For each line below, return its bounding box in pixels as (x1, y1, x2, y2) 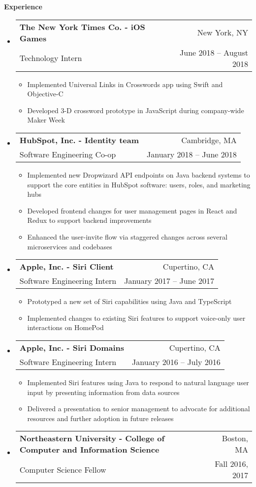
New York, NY (197, 27, 248, 38)
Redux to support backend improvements (27, 215, 152, 225)
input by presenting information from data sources (27, 387, 180, 397)
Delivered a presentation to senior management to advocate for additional (27, 403, 250, 414)
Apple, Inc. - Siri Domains (19, 341, 125, 353)
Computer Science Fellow (19, 463, 106, 475)
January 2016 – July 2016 (132, 356, 221, 367)
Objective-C (27, 89, 64, 99)
